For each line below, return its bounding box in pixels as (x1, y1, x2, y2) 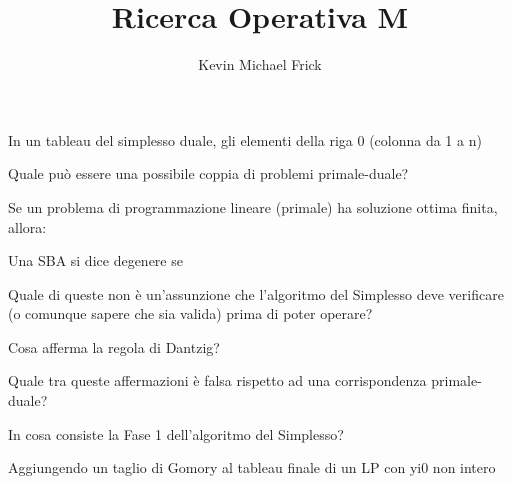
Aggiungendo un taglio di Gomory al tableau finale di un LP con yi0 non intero (8, 457, 496, 478)
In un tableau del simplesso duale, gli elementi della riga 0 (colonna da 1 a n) (8, 129, 482, 150)
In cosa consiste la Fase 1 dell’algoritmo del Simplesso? (8, 423, 344, 444)
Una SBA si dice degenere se (8, 250, 183, 271)
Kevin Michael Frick (198, 54, 322, 75)
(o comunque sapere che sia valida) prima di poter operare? (8, 303, 373, 324)
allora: (8, 216, 47, 237)
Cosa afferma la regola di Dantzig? (8, 336, 220, 357)
